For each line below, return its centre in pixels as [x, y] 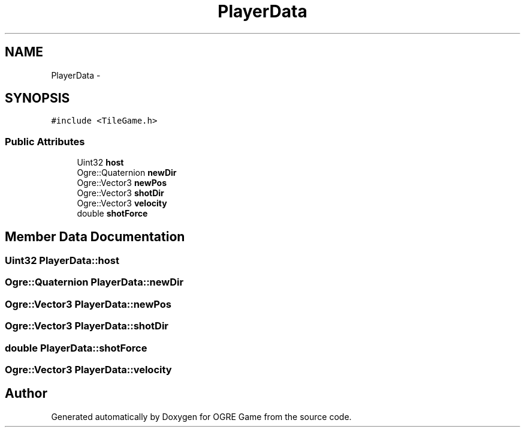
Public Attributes [45, 141]
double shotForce [112, 214]
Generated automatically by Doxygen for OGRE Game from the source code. [201, 416]
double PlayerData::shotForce [76, 348]
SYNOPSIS [37, 98]
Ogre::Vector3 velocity [122, 203]
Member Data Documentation [95, 236]
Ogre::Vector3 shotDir [120, 193]
